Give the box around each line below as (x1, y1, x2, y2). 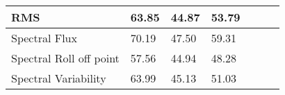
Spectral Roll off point (11, 50, 120, 66)
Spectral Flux (11, 30, 77, 46)
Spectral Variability (11, 70, 106, 86)
